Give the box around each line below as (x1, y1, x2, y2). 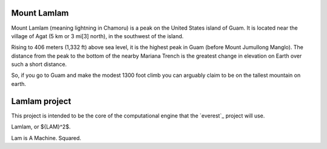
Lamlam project (11, 96, 71, 106)
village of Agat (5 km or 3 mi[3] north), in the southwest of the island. (11, 32, 184, 39)
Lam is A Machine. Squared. (11, 134, 82, 142)
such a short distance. (11, 61, 67, 68)
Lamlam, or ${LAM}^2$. (11, 123, 71, 130)
